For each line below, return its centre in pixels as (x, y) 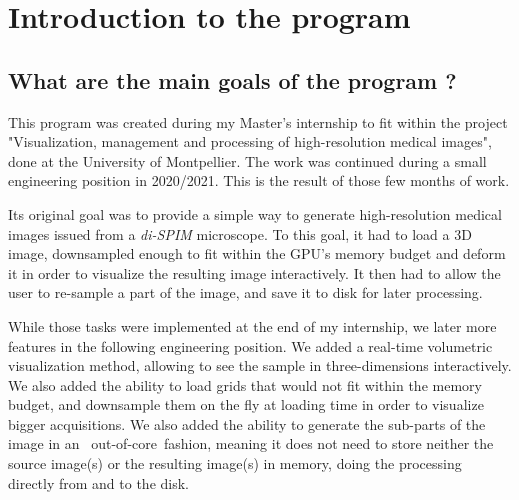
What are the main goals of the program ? (232, 79)
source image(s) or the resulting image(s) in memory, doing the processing (235, 463)
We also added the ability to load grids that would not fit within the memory (245, 384)
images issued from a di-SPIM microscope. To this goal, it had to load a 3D (240, 233)
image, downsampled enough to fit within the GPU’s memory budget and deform (257, 253)
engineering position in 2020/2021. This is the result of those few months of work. (259, 180)
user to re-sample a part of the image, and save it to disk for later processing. (245, 292)
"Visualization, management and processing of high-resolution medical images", (250, 141)
